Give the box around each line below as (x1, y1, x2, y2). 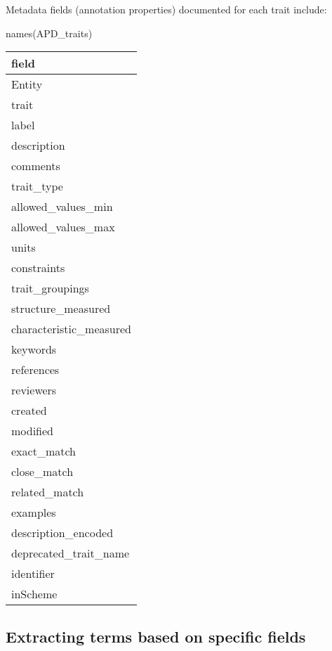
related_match (11, 484, 84, 501)
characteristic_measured (11, 321, 131, 337)
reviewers (11, 382, 57, 399)
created (11, 402, 47, 419)
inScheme (11, 586, 58, 602)
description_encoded (11, 524, 114, 541)
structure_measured (11, 300, 111, 317)
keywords (11, 341, 57, 358)
